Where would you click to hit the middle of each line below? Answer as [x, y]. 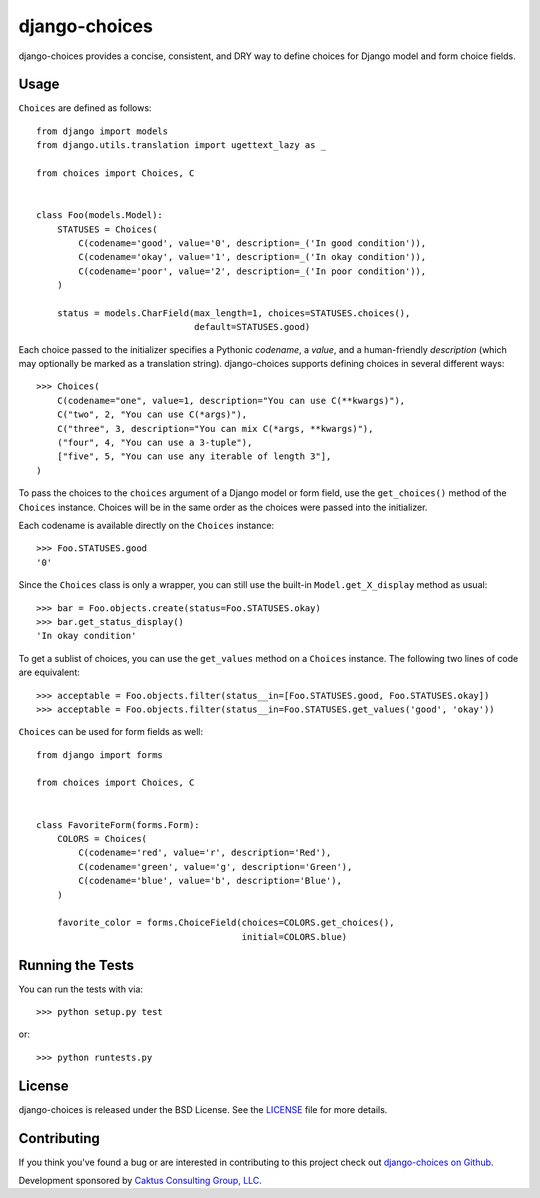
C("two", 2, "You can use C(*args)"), [152, 414]
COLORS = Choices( [102, 839]
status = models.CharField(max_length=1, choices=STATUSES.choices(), [233, 313]
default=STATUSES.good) [252, 327]
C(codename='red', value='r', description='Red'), [205, 853]
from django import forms [100, 754]
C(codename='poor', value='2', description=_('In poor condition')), [252, 271]
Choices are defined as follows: [85, 108]
